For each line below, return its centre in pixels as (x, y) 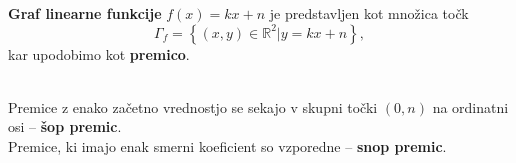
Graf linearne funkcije (85, 13)
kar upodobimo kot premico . (99, 53)
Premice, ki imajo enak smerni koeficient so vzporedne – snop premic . (227, 145)
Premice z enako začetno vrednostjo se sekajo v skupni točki (193, 106)
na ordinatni (470, 106)
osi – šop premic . (65, 126)
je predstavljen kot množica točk (369, 13)
